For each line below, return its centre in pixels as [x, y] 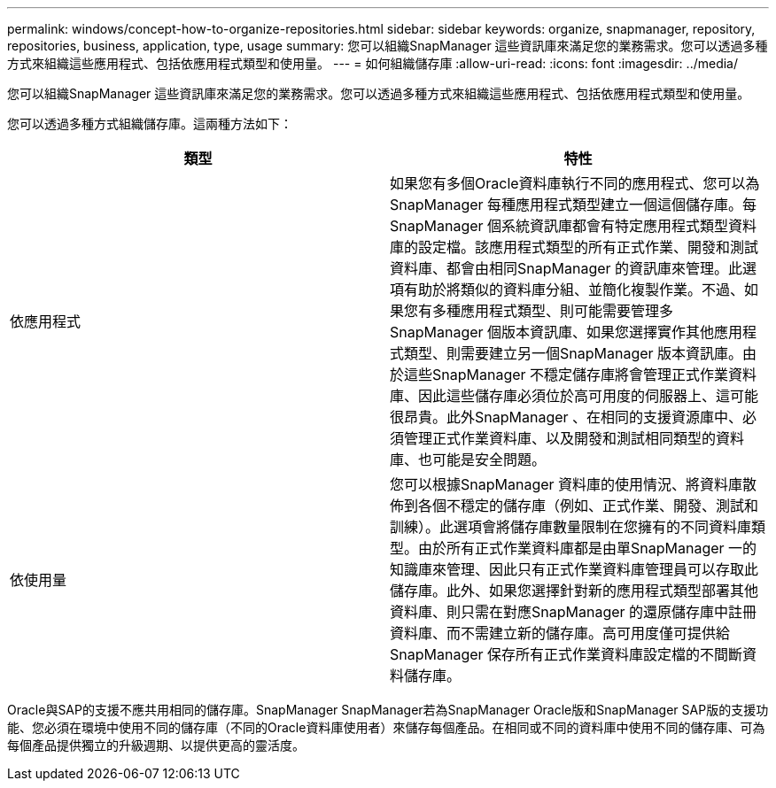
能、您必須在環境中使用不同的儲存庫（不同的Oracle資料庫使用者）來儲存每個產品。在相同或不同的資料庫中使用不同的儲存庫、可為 [386, 727]
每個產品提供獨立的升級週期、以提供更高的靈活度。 [156, 745]
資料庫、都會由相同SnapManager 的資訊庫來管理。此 [566, 268]
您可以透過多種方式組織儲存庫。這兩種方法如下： [150, 124]
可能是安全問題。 [489, 460]
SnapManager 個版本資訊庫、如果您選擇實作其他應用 [566, 332]
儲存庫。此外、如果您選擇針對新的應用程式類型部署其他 [574, 591]
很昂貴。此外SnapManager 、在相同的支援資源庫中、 [566, 417]
